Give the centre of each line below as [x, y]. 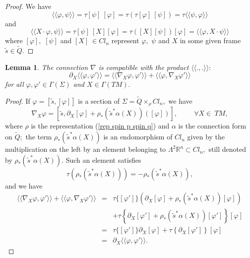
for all [14, 84]
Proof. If [18, 101]
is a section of [99, 101]
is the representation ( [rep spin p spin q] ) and [100, 126]
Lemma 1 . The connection [47, 67]
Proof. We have [28, 6]
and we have [24, 185]
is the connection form [212, 126]
